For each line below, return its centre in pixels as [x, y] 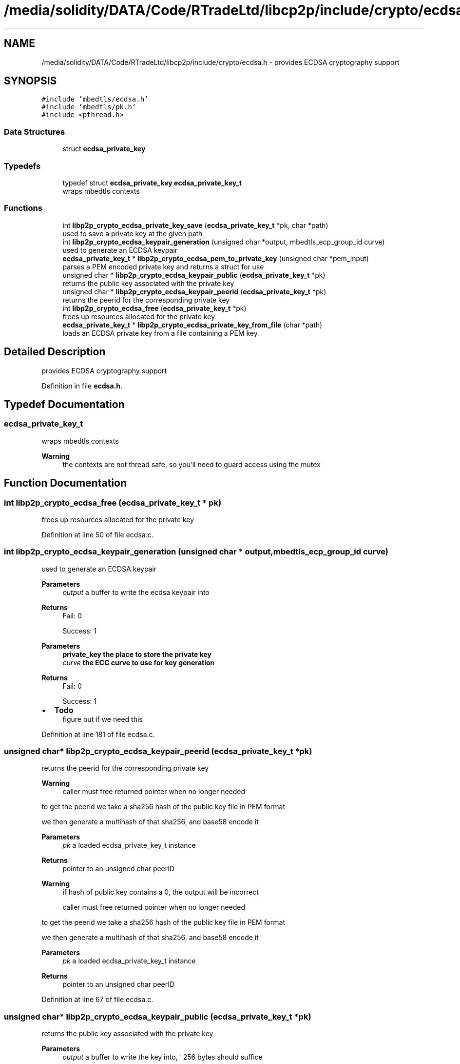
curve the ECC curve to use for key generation [139, 662]
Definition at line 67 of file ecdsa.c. [97, 1000]
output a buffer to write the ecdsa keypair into [136, 592]
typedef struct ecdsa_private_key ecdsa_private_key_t [152, 183]
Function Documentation [65, 483]
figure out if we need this [103, 719]
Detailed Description [55, 352]
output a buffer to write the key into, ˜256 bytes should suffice [163, 1057]
